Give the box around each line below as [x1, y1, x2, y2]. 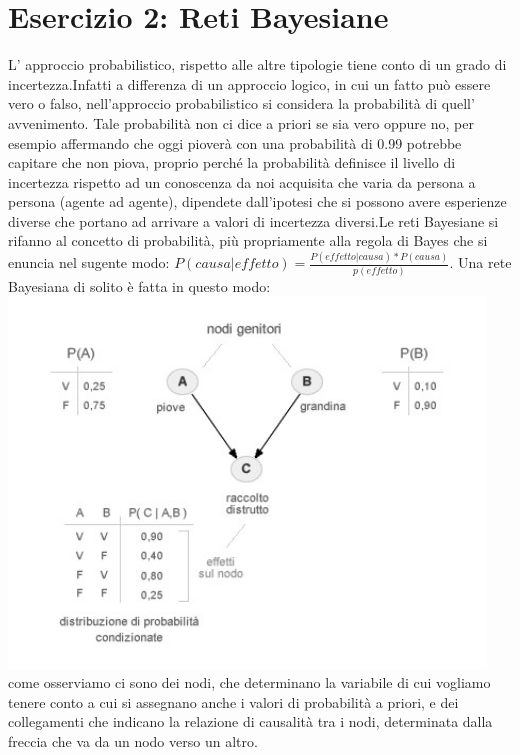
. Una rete [449, 252, 512, 273]
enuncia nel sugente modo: [8, 252, 170, 273]
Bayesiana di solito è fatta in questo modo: [8, 275, 271, 296]
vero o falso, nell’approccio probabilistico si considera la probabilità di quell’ [8, 93, 475, 114]
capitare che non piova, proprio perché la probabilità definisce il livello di [8, 152, 456, 173]
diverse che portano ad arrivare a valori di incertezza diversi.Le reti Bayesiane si [8, 210, 499, 231]
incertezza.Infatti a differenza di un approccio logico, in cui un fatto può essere [8, 73, 491, 94]
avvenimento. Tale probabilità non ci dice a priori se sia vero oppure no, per [8, 112, 474, 133]
